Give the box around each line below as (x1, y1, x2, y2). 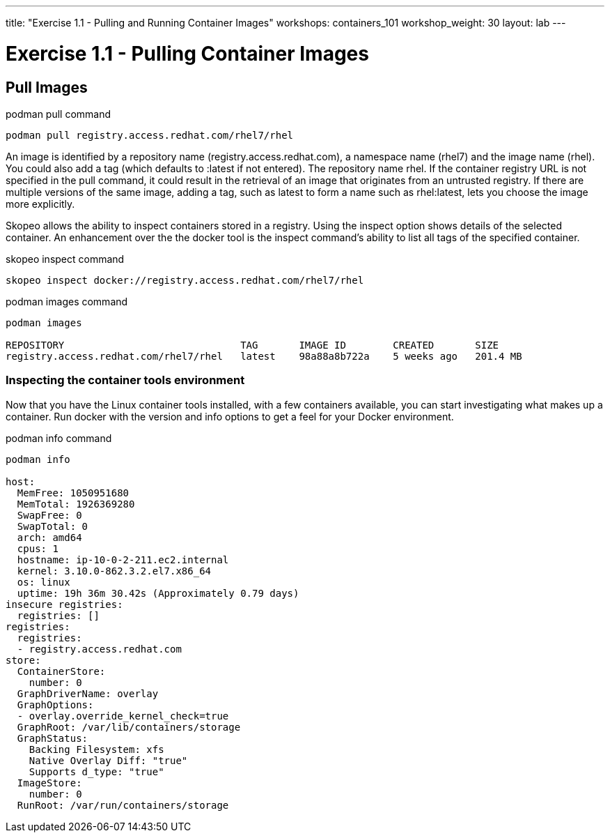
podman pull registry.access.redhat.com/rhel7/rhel (6, 129, 294, 141)
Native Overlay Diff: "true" (29, 754, 188, 766)
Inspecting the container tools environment (6, 373, 245, 388)
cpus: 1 (17, 542, 58, 554)
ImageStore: (17, 777, 82, 789)
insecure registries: (6, 598, 123, 610)
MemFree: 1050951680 (17, 487, 130, 498)
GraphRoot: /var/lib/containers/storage (17, 721, 241, 733)
